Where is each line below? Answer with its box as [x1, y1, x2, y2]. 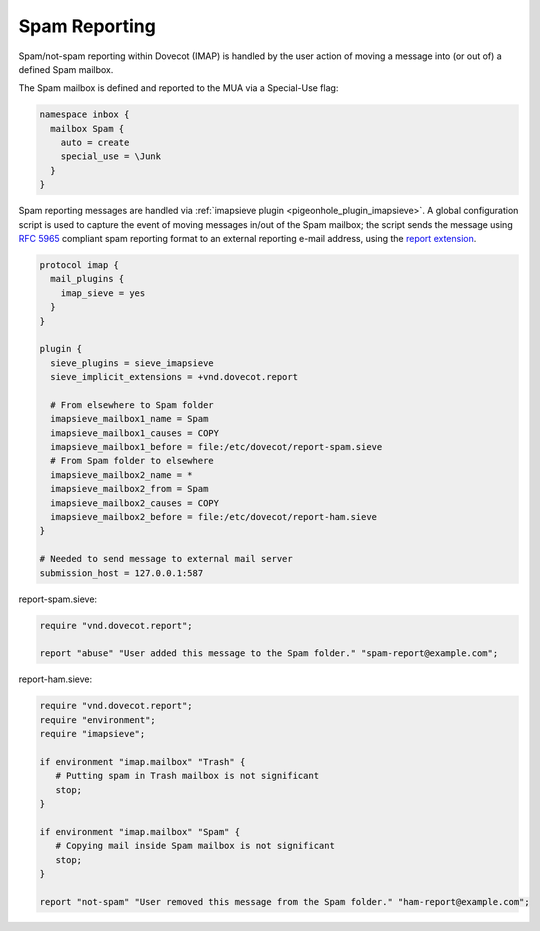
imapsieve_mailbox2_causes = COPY [50, 497, 220, 509]
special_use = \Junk [60, 151, 162, 162]
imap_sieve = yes [60, 287, 146, 299]
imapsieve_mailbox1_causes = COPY [50, 427, 220, 439]
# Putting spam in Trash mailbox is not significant [55, 770, 320, 782]
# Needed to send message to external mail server [39, 553, 294, 565]
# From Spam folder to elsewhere [50, 455, 214, 467]
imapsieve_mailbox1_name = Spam [50, 413, 209, 425]
